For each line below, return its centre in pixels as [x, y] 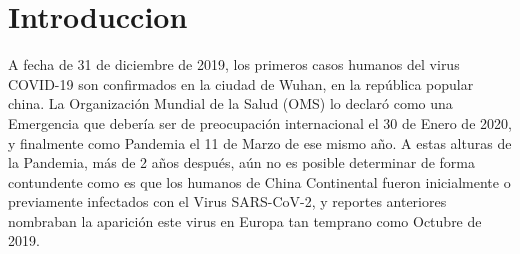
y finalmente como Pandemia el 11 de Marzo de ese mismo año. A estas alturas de [260, 142]
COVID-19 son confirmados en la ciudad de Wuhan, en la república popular [241, 83]
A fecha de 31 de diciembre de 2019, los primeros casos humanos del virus [234, 64]
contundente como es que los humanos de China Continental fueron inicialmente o [259, 181]
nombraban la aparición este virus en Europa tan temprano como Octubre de [245, 220]
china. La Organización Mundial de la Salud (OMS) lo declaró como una [230, 103]
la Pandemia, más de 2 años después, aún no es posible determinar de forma [242, 162]
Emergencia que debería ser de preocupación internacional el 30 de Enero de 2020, [260, 122]
